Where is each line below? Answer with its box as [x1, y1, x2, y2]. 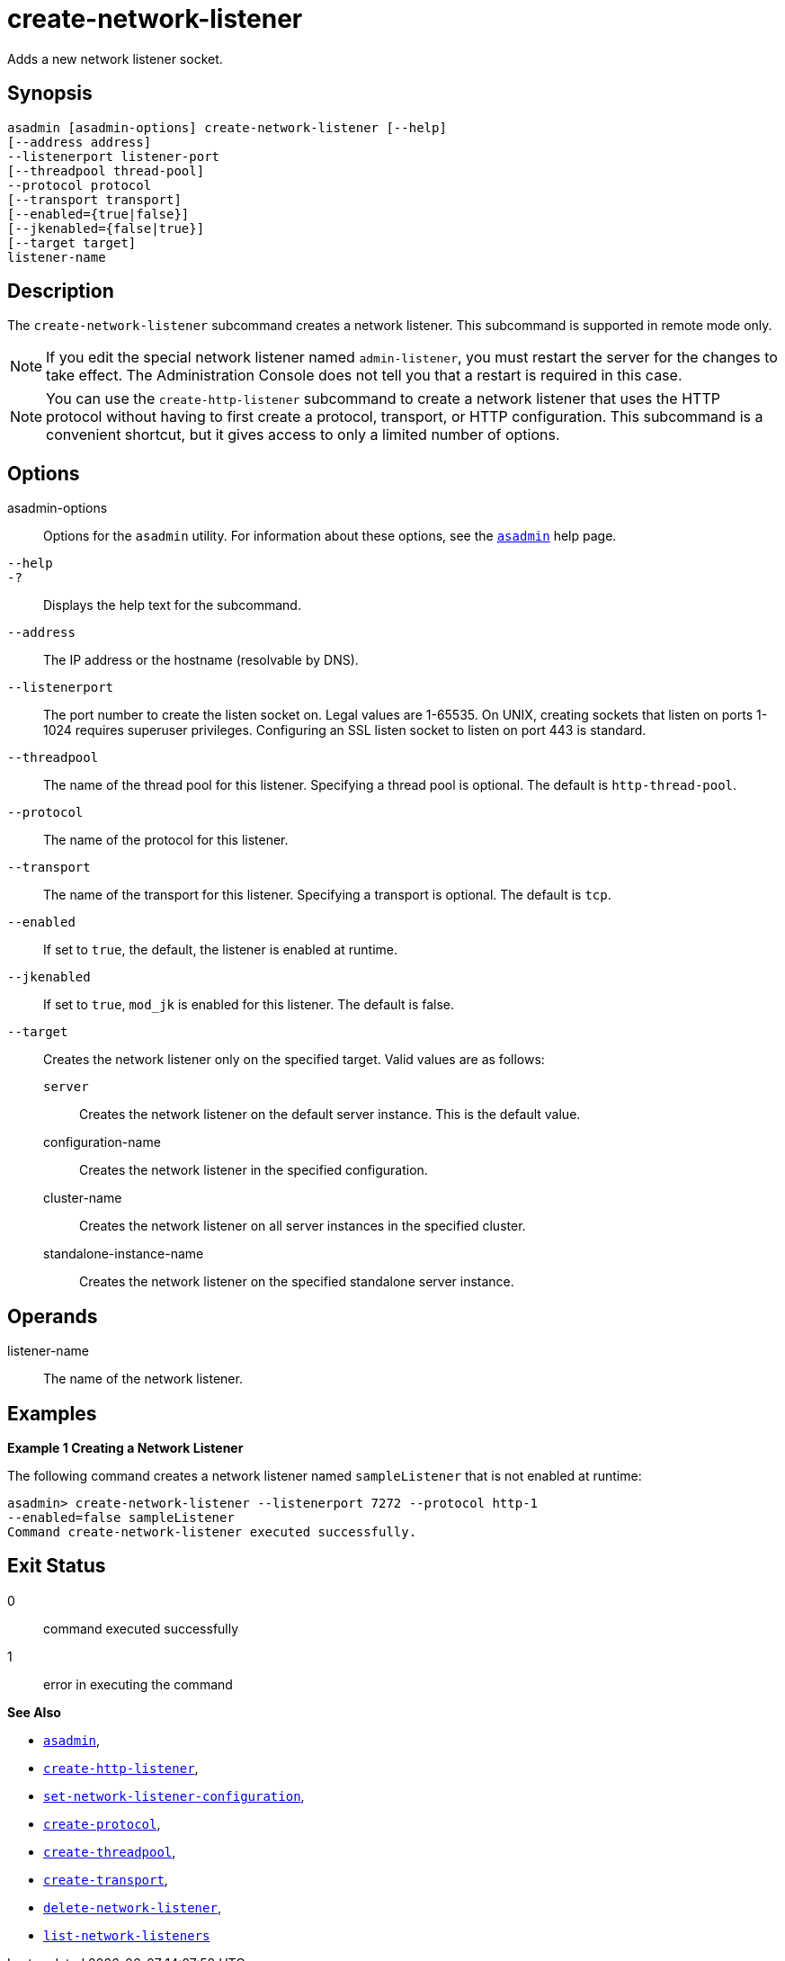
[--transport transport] [7, 192, 182, 207]
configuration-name [43, 1134, 161, 1151]
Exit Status [7, 1554, 106, 1578]
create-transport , [43, 1871, 168, 1887]
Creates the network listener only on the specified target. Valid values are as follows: [43, 1052, 545, 1068]
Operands [7, 1304, 98, 1328]
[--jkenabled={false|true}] [7, 220, 205, 236]
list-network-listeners [43, 1928, 210, 1943]
